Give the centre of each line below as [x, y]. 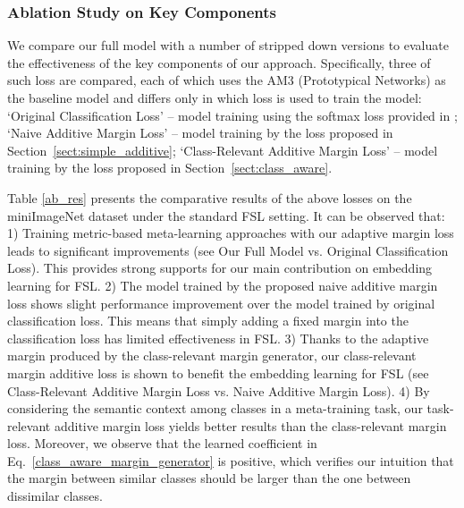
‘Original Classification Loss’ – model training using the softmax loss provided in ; [232, 115]
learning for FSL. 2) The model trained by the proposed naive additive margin [223, 285]
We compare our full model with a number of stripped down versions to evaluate [228, 45]
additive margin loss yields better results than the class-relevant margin [250, 425]
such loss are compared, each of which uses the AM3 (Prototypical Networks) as [227, 80]
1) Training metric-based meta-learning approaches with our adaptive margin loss [231, 233]
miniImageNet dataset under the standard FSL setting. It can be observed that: [226, 215]
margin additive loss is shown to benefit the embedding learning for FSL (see [218, 373]
